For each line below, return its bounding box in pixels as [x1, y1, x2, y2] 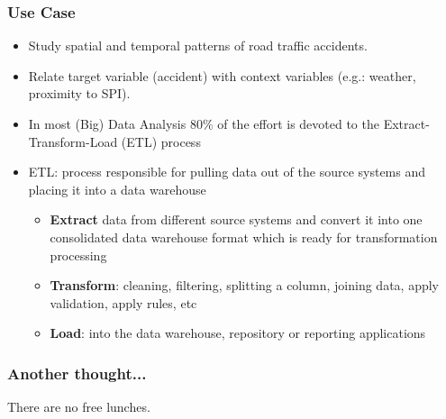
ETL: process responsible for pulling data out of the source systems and [28, 162, 426, 181]
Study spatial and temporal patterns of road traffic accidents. [28, 36, 368, 55]
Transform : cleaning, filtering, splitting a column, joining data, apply [50, 276, 439, 295]
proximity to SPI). [28, 84, 131, 103]
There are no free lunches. [7, 397, 150, 416]
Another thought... [7, 361, 147, 384]
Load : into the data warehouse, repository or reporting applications [50, 323, 426, 342]
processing [50, 245, 107, 264]
